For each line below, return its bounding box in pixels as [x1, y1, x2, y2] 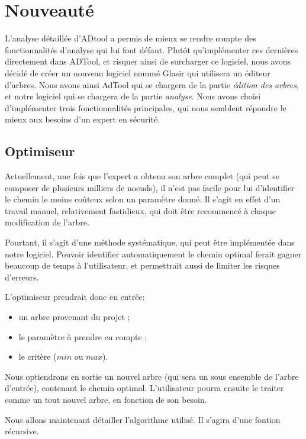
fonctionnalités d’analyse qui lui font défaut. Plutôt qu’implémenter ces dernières [5, 43, 298, 56]
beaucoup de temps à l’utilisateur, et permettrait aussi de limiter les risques [5, 259, 280, 272]
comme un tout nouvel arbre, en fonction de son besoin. [5, 393, 207, 405]
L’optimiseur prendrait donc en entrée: [5, 290, 145, 303]
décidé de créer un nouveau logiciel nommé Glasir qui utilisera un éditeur [5, 66, 270, 79]
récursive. [5, 425, 39, 437]
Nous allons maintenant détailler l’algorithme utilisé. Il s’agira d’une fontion [5, 413, 281, 425]
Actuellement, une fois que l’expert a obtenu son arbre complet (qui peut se [5, 170, 279, 182]
